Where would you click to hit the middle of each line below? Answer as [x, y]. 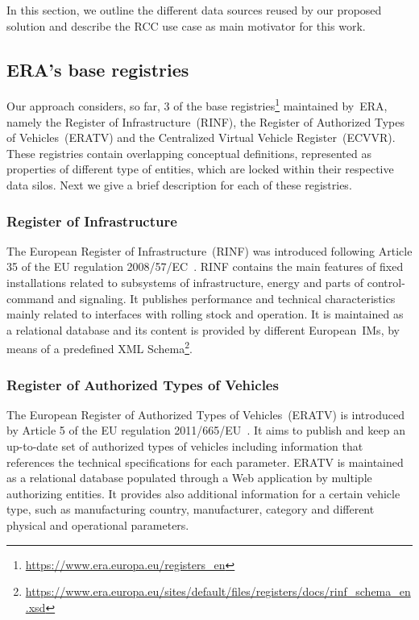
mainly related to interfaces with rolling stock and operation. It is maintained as [205, 314]
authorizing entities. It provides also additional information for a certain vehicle [203, 493]
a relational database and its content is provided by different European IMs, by [203, 329]
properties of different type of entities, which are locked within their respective [200, 169]
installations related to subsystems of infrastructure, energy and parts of [185, 283]
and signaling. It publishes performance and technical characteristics [226, 298]
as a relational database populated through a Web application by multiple [189, 478]
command [31, 298]
